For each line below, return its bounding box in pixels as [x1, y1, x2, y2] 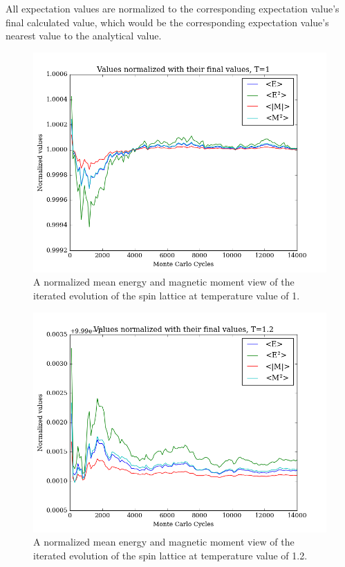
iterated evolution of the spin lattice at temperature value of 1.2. [33, 548, 308, 562]
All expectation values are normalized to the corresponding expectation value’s [6, 1, 339, 15]
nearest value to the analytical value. [6, 28, 162, 43]
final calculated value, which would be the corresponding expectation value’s [6, 15, 329, 29]
